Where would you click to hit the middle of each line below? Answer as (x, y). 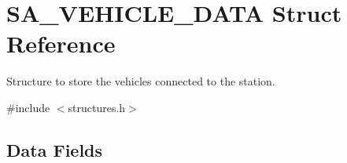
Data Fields (55, 149)
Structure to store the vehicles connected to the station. (141, 81)
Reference (61, 43)
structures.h (97, 107)
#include (28, 107)
